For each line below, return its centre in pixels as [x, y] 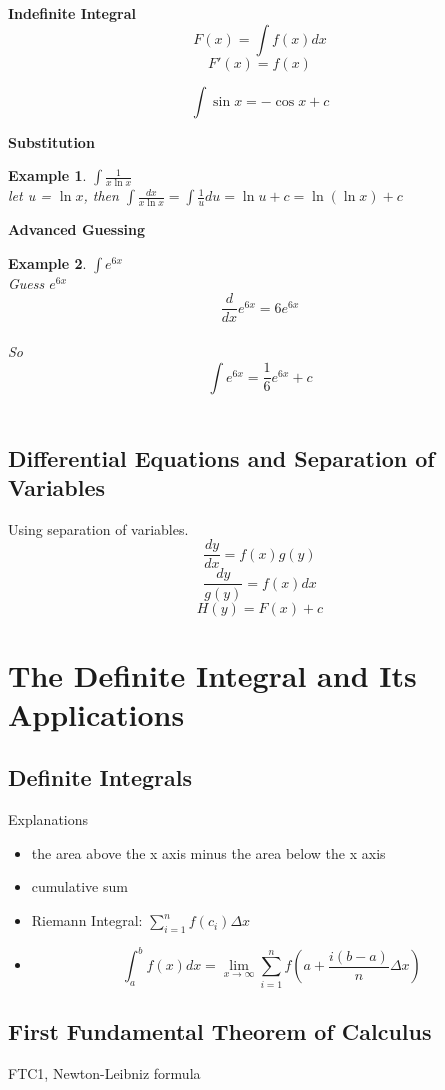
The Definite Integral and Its [212, 674]
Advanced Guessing [77, 229]
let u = [29, 195]
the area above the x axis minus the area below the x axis [208, 852]
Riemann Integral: [87, 920]
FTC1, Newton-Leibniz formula [104, 1072]
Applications [96, 713]
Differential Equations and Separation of [221, 457]
